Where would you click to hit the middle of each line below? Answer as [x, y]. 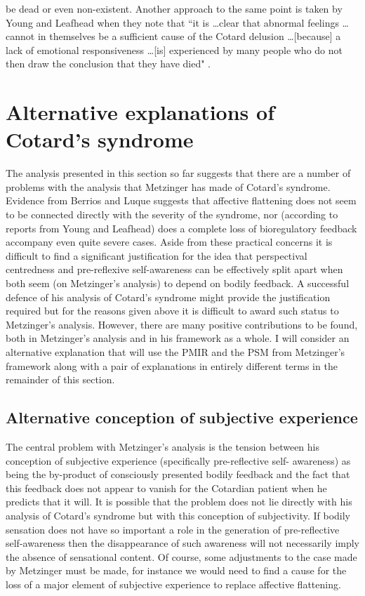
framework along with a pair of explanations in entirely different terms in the [172, 365]
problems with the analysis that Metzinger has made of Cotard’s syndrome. [168, 186]
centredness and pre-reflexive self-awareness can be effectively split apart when [174, 269]
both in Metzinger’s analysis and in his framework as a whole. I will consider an [178, 338]
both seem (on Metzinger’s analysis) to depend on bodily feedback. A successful [178, 283]
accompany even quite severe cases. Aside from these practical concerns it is [169, 242]
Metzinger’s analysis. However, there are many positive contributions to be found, [182, 324]
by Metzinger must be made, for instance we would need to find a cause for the [176, 570]
